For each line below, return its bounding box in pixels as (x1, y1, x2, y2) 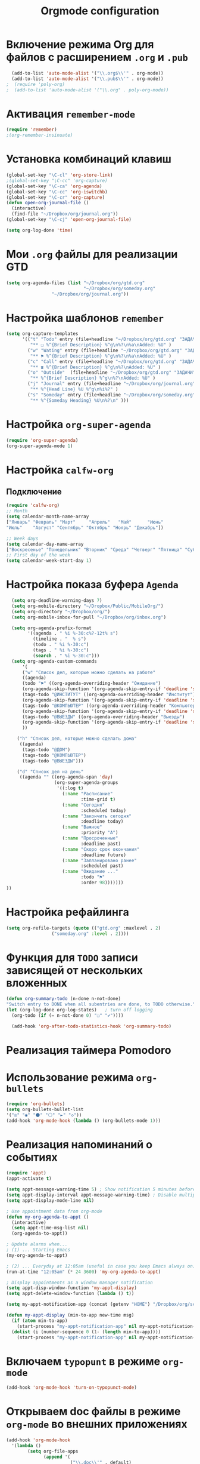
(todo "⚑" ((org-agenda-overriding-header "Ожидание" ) (21, 681, 161, 687)
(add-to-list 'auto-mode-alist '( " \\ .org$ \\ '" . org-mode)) (11, 70, 164, 76)
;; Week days (6, 536, 39, 542)
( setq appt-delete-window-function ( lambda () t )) (6, 1291, 135, 1297)
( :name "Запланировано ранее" (62, 857, 137, 863)
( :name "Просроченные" (62, 835, 118, 841)
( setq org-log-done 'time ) (6, 227, 73, 233)
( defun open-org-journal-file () (6, 200, 89, 206)
